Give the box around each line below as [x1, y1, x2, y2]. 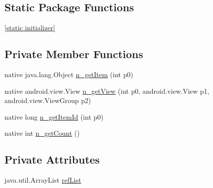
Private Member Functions [4, 46, 143, 62]
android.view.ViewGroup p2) [4, 95, 91, 105]
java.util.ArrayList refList [4, 175, 81, 185]
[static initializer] [4, 22, 55, 33]
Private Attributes [4, 152, 100, 167]
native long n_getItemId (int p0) [4, 111, 104, 122]
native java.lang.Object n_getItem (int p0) [4, 69, 133, 79]
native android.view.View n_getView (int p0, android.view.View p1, [4, 85, 210, 96]
